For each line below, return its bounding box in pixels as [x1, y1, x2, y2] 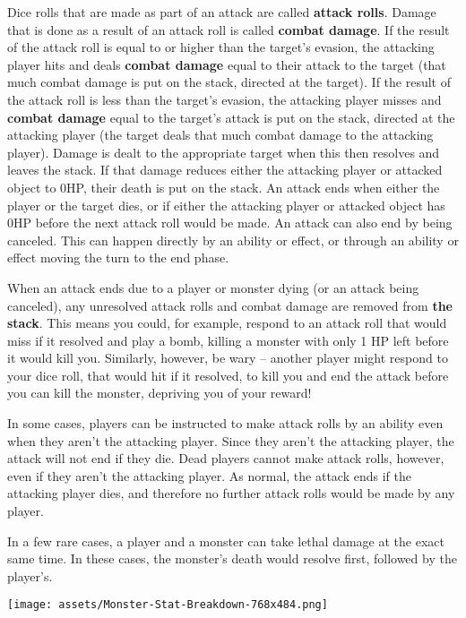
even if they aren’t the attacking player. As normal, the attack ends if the [7, 466, 411, 485]
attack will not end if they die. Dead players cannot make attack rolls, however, [7, 449, 444, 468]
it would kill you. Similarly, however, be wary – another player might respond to [7, 348, 448, 367]
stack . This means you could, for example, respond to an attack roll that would [7, 313, 447, 332]
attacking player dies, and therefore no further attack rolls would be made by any [7, 484, 455, 502]
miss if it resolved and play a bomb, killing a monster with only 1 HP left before [7, 330, 449, 349]
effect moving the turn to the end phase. [7, 248, 229, 267]
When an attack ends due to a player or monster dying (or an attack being [7, 278, 419, 296]
